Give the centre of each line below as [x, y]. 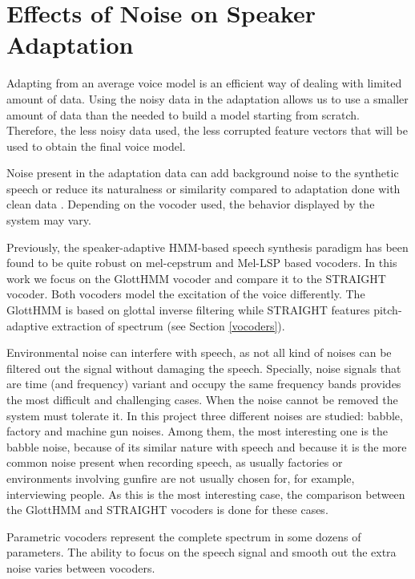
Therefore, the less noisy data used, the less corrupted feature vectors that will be [207, 130]
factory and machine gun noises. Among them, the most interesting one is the [197, 431]
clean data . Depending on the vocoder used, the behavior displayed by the [191, 204]
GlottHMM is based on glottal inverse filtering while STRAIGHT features [188, 310]
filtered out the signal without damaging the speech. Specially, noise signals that [204, 368]
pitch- [388, 310]
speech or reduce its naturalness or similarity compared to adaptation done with [203, 188]
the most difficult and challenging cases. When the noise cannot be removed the [202, 399]
